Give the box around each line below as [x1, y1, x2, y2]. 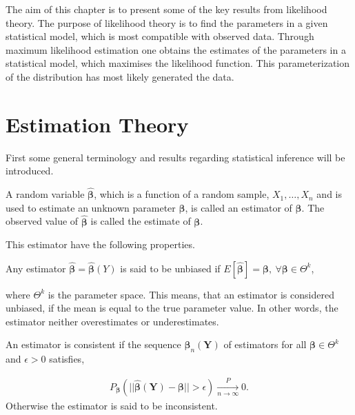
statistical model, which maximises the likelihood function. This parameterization [6, 56, 350, 70]
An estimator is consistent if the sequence [6, 337, 181, 352]
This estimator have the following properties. [6, 237, 195, 252]
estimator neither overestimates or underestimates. [6, 314, 219, 328]
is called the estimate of [90, 214, 191, 228]
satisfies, [49, 352, 85, 366]
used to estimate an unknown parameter [6, 200, 176, 214]
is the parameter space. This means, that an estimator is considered [48, 287, 334, 301]
